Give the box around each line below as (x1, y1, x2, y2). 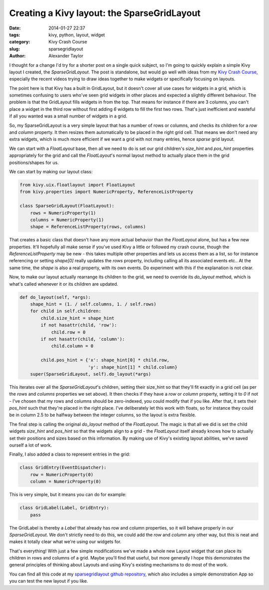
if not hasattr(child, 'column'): (40, 336, 125, 342)
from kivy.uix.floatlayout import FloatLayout (19, 182, 135, 187)
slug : (9, 45, 20, 52)
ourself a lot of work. (9, 442, 52, 448)
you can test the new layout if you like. (9, 578, 88, 584)
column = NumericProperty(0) (30, 479, 102, 485)
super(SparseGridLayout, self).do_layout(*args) (30, 371, 151, 377)
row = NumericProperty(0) (30, 472, 94, 477)
